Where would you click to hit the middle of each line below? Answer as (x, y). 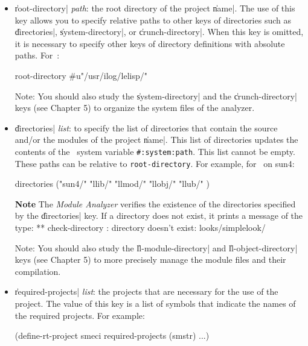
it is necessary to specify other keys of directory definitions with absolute (150, 43)
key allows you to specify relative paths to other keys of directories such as (153, 20)
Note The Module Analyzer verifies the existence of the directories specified (155, 203)
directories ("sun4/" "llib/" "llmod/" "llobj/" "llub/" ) (112, 184)
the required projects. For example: (80, 315)
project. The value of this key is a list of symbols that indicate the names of (155, 303)
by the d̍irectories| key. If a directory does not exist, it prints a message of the (159, 215)
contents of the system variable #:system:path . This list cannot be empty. (155, 151)
